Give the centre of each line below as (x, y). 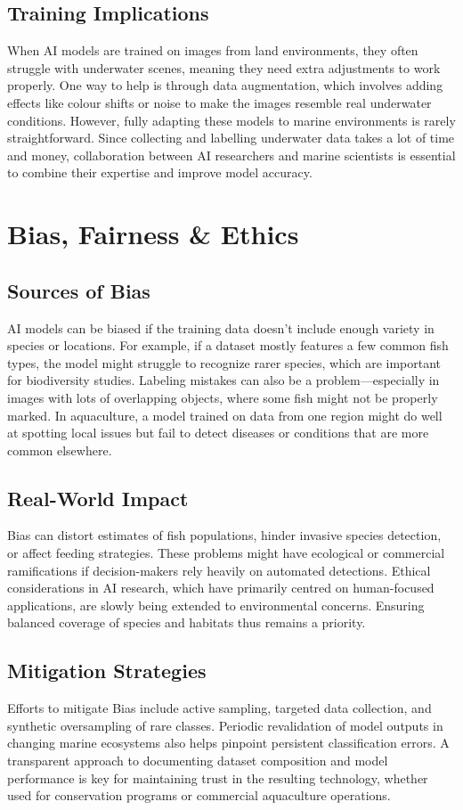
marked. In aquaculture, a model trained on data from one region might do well (225, 415)
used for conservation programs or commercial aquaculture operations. (199, 795)
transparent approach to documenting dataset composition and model (198, 761)
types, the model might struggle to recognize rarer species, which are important (224, 362)
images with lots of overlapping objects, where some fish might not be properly (223, 397)
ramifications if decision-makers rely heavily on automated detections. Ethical (219, 570)
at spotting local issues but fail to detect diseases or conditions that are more (218, 433)
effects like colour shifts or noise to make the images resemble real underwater (219, 102)
